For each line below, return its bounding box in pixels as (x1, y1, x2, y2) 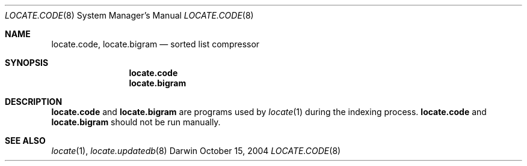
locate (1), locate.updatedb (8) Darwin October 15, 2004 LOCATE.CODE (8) (51, 146, 341, 156)
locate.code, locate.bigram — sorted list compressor (51, 39, 260, 49)
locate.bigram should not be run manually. (51, 117, 221, 127)
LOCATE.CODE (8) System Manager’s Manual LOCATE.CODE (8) (5, 10, 254, 20)
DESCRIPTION (5, 96, 63, 107)
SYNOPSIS (5, 58, 49, 68)
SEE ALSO (5, 135, 46, 146)
